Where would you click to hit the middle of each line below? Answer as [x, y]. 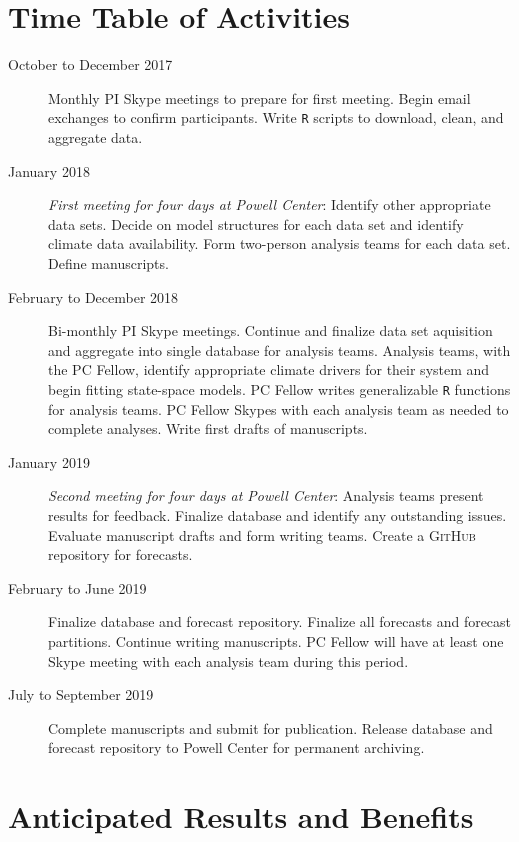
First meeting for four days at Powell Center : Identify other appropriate [269, 204]
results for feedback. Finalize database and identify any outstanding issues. [277, 514]
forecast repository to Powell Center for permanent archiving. [236, 747]
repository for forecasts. [120, 554]
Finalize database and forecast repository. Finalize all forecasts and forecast [280, 621]
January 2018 [49, 170]
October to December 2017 [90, 64]
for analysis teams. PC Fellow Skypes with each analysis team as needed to [278, 408]
